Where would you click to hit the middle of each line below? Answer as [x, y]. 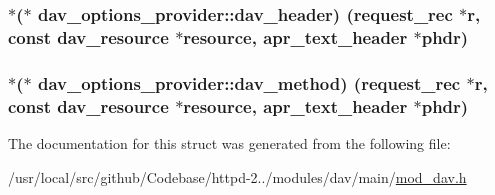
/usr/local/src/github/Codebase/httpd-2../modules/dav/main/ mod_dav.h [237, 176]
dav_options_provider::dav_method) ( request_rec [249, 82]
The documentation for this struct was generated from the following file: [229, 142]
